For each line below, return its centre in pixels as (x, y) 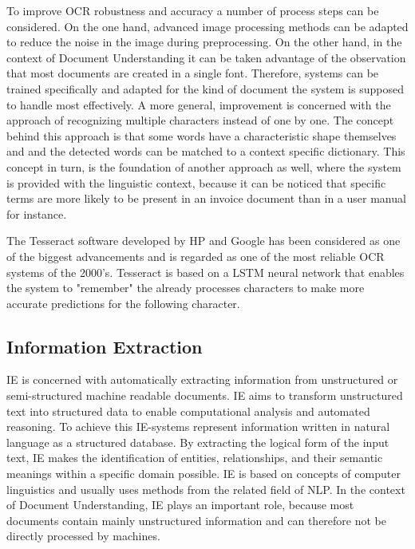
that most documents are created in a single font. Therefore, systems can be (193, 73)
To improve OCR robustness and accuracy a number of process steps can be (193, 10)
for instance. (37, 213)
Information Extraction (105, 346)
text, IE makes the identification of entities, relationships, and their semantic (195, 458)
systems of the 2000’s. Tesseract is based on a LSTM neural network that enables (206, 272)
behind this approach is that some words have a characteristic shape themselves (202, 135)
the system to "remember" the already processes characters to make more (186, 288)
